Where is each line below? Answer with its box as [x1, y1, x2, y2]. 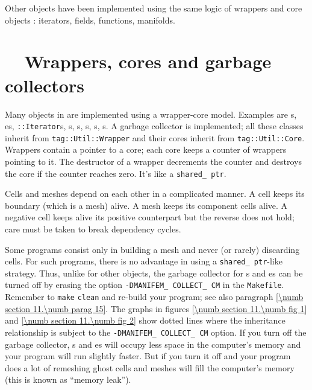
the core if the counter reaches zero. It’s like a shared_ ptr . [5, 167, 226, 179]
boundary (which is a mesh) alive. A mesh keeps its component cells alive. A [5, 199, 288, 211]
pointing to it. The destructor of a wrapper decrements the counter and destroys [5, 155, 302, 167]
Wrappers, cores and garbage [24, 49, 272, 74]
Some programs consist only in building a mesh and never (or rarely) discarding [5, 243, 300, 255]
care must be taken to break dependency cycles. [5, 223, 181, 235]
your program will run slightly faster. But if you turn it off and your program [5, 350, 291, 362]
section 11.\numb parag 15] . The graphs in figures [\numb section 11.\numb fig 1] [5, 302, 307, 315]
